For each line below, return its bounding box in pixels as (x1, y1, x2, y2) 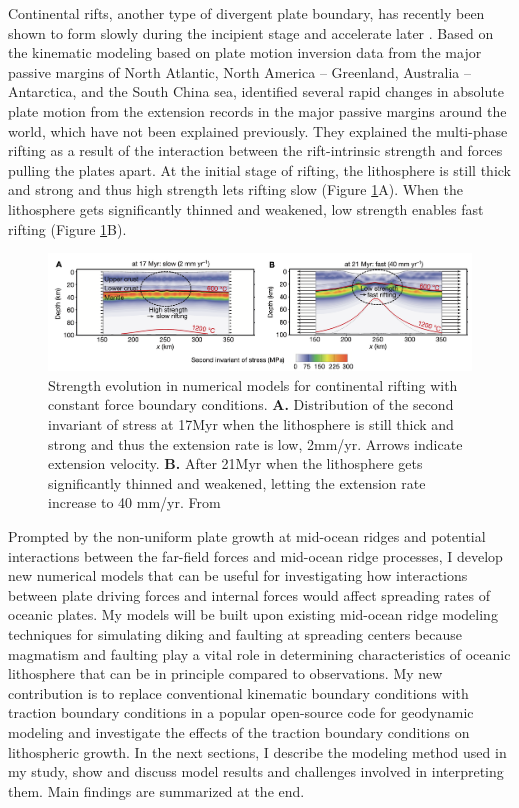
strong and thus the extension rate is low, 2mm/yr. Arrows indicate (48, 433, 463, 454)
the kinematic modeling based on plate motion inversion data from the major (8, 42, 482, 63)
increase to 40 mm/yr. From (48, 492, 221, 513)
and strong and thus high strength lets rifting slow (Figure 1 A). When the (8, 179, 464, 200)
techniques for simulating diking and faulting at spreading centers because (8, 623, 462, 644)
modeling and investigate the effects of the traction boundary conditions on (8, 721, 470, 742)
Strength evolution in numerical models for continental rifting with (48, 374, 458, 395)
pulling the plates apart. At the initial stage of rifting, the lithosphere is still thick (8, 159, 511, 180)
